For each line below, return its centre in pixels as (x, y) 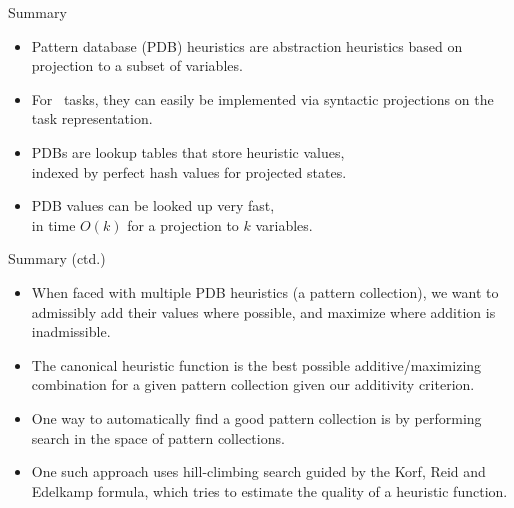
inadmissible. (71, 331)
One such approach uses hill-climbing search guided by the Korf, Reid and (258, 471)
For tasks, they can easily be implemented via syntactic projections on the (262, 98)
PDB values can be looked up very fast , (153, 205)
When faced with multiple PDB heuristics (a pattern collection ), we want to (265, 291)
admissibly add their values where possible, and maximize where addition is (263, 311)
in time (53, 224)
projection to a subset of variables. (137, 65)
